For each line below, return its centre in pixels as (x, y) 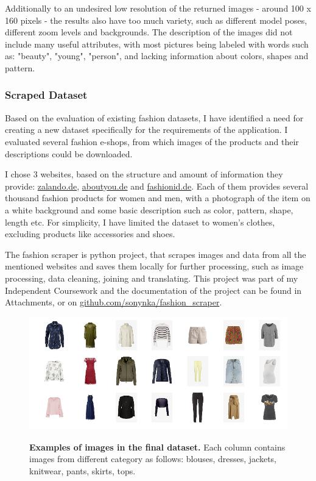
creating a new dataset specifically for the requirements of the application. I (146, 130)
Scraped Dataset (46, 95)
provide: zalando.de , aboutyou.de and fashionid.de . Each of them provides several (157, 186)
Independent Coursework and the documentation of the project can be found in (153, 290)
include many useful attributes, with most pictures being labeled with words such (157, 44)
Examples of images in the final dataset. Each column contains (157, 447)
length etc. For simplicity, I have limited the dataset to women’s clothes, (140, 222)
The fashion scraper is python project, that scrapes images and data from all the (156, 254)
